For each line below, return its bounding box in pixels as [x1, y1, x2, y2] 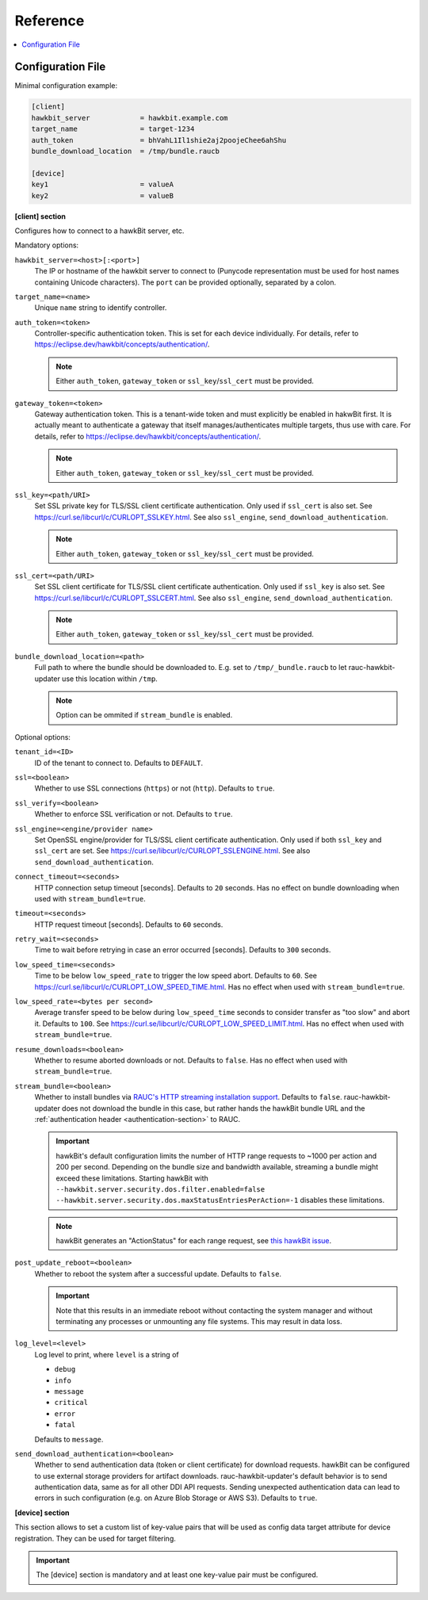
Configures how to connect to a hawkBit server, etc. [14, 226, 185, 235]
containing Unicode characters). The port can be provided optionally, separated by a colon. [34, 278, 337, 287]
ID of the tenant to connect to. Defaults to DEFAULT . [34, 758, 204, 767]
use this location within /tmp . [62, 674, 158, 683]
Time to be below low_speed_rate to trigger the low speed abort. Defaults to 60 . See [34, 971, 317, 981]
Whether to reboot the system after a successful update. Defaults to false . [34, 1269, 281, 1278]
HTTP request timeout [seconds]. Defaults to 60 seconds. [34, 920, 224, 929]
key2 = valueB [31, 191, 174, 200]
